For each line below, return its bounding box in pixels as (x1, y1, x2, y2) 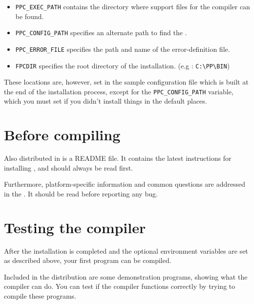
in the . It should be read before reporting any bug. (4, 188, 158, 198)
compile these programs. (4, 291, 76, 301)
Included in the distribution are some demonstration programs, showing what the (4, 271, 248, 282)
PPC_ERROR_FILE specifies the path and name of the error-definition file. (15, 43, 230, 54)
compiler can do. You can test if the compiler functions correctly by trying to (4, 281, 235, 291)
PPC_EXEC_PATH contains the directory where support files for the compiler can (15, 1, 250, 11)
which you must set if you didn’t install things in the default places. (4, 96, 207, 106)
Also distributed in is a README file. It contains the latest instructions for (4, 153, 232, 163)
